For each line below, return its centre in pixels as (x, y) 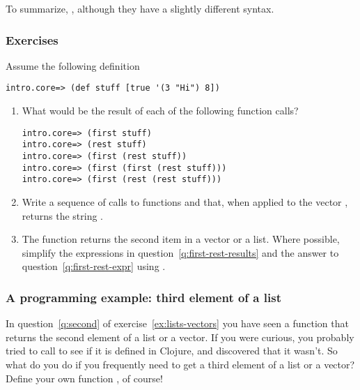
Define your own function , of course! (84, 378)
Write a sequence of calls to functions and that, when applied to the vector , (185, 201)
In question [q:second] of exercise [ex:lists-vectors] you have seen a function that (177, 323)
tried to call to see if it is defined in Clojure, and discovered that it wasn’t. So (172, 351)
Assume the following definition (73, 65)
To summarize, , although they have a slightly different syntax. (140, 8)
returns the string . (62, 215)
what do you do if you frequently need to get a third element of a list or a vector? (180, 364)
